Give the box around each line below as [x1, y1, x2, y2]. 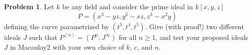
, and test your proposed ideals [155, 32, 249, 42]
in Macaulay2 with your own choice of [10, 41, 125, 52]
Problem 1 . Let [4, 1, 54, 11]
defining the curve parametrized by [4, 21, 109, 31]
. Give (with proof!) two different [145, 21, 244, 31]
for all [119, 32, 137, 42]
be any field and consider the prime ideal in [62, 1, 193, 11]
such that [29, 32, 57, 42]
